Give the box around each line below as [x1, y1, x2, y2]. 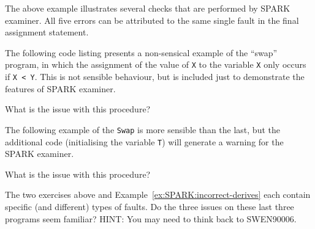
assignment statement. [5, 26, 89, 38]
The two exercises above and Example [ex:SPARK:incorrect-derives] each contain [5, 188, 311, 201]
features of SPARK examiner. [5, 82, 116, 95]
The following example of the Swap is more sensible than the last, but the [5, 123, 280, 136]
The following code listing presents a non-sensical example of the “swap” [5, 46, 278, 59]
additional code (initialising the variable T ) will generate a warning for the [5, 135, 284, 148]
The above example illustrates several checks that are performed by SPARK [5, 2, 290, 14]
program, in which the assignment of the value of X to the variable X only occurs [5, 58, 306, 71]
